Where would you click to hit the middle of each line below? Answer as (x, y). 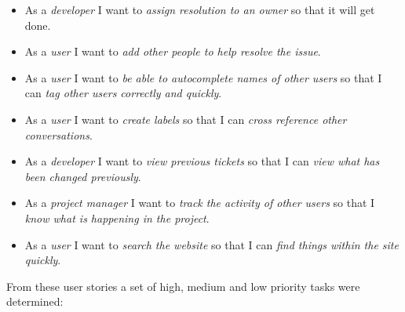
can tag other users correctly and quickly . (123, 93)
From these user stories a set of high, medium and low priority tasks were (183, 286)
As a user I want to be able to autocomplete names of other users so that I (203, 77)
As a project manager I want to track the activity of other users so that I (200, 203)
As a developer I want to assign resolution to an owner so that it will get (200, 9)
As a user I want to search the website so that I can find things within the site (212, 244)
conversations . (58, 134)
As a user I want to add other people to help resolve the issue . (173, 51)
